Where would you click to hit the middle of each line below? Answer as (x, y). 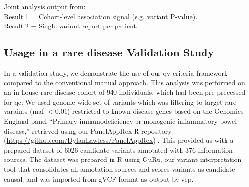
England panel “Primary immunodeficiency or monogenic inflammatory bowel (121, 120)
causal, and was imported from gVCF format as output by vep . (99, 178)
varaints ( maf (24, 111)
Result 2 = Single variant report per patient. (71, 26)
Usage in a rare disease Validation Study (109, 52)
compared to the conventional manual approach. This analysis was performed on (124, 82)
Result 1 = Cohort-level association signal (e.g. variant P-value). (101, 16)
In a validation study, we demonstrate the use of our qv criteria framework (116, 72)
